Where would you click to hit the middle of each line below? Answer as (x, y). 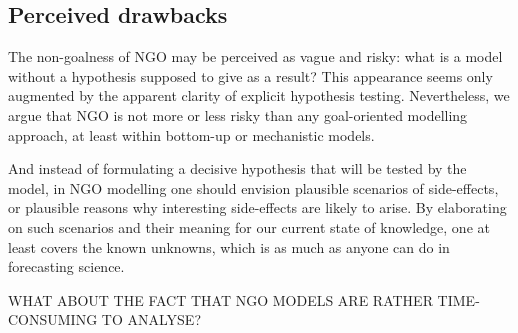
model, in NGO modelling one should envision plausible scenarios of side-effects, (253, 187)
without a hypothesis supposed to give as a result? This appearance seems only (250, 75)
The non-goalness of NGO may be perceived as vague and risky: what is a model (255, 56)
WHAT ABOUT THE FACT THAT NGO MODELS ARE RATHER (220, 299)
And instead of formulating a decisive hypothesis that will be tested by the (237, 168)
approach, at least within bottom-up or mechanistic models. (191, 134)
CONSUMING (53, 319)
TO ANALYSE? (151, 319)
